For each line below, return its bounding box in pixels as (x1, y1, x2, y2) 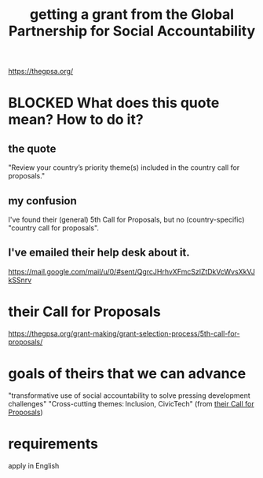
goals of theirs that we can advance (8, 364, 247, 382)
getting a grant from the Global (30, 6, 234, 24)
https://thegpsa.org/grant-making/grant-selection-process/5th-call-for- (8, 329, 240, 338)
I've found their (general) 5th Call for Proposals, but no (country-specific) (8, 215, 245, 224)
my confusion (8, 194, 77, 208)
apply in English (8, 461, 60, 470)
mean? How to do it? (8, 111, 144, 129)
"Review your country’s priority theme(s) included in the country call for (8, 163, 240, 172)
